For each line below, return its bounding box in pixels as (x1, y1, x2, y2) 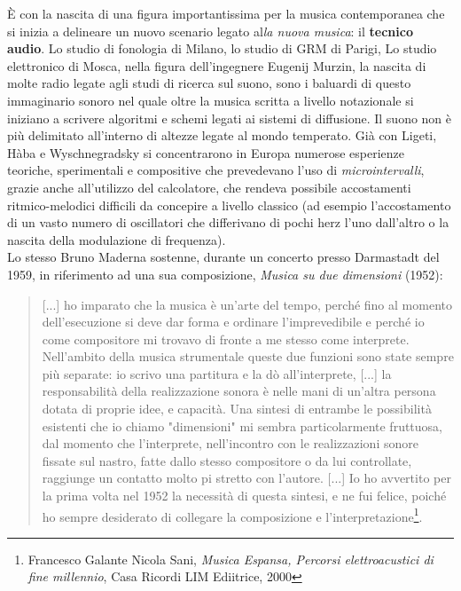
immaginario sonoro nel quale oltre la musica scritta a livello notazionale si (7, 91, 414, 109)
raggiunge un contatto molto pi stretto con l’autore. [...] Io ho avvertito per (42, 469, 451, 487)
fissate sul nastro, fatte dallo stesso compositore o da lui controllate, (42, 451, 412, 469)
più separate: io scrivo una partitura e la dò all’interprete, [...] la (42, 364, 392, 382)
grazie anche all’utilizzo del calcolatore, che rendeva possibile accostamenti (7, 177, 411, 196)
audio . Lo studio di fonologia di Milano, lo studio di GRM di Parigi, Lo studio (7, 39, 437, 58)
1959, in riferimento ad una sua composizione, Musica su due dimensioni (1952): (7, 264, 443, 283)
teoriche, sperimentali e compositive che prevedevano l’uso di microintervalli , (7, 161, 425, 179)
